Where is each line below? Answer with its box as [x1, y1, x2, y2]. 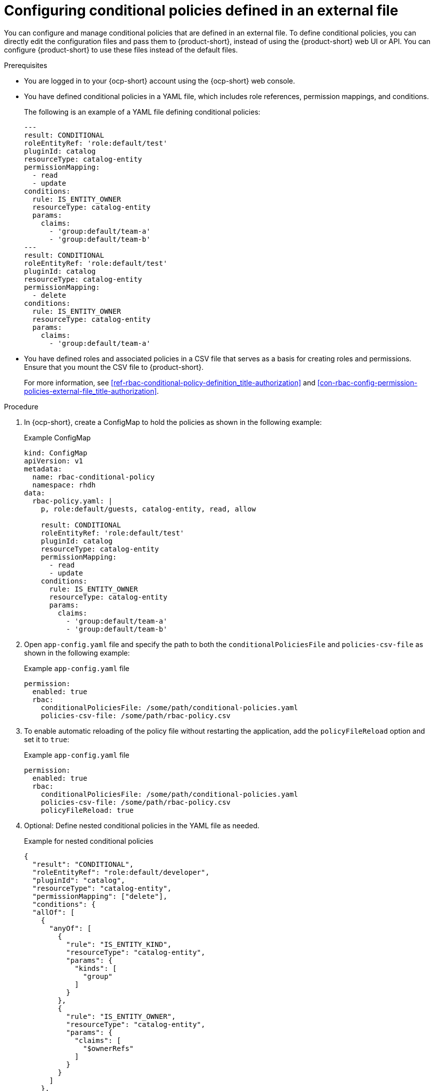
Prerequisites [4, 61, 47, 70]
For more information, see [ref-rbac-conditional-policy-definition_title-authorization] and [24, 378, 315, 387]
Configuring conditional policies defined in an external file [4, 2, 398, 19]
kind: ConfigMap [24, 448, 87, 457]
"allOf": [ [32, 908, 75, 916]
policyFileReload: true [40, 806, 134, 814]
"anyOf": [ [49, 924, 91, 932]
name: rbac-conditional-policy [32, 472, 155, 481]
